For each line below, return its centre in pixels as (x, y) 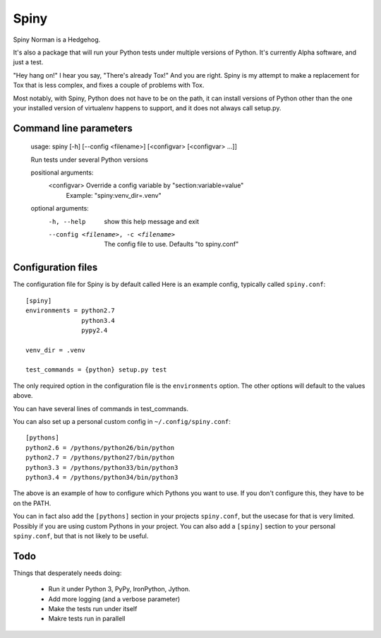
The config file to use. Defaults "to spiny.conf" (171, 244)
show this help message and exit (151, 221)
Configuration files (55, 267)
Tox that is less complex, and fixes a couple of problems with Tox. (109, 85)
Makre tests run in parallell (87, 619)
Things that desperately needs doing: (67, 573)
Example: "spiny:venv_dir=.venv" (114, 195)
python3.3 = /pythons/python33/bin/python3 (102, 467)
